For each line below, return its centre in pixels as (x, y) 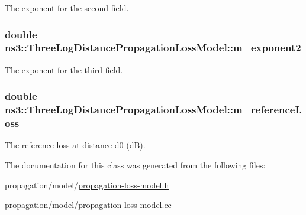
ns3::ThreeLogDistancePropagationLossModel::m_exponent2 (153, 48)
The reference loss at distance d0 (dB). (75, 145)
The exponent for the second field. (67, 8)
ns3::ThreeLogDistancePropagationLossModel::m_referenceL (153, 110)
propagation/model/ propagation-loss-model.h (87, 185)
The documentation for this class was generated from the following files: (135, 164)
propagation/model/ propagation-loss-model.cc (88, 205)
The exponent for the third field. (64, 69)
